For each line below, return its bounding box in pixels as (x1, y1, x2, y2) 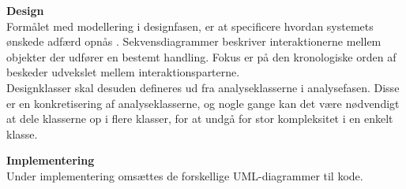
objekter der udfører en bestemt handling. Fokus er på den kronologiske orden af (6, 48, 397, 65)
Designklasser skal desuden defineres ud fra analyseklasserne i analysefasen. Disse (6, 79, 400, 95)
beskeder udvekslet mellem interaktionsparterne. (6, 64, 240, 80)
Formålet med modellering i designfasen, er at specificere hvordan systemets (6, 17, 374, 34)
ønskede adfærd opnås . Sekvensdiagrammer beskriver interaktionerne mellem (6, 33, 382, 50)
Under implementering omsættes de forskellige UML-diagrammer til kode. (6, 167, 363, 183)
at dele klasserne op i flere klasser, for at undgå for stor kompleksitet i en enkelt (6, 110, 393, 127)
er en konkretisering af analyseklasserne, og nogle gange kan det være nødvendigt (6, 94, 400, 111)
